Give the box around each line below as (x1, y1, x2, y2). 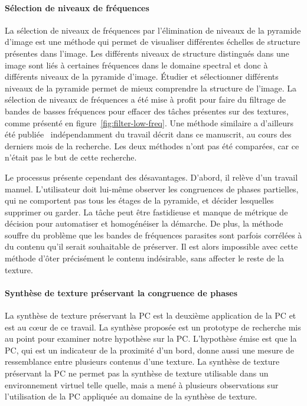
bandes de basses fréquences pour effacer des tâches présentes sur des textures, (5, 104, 289, 117)
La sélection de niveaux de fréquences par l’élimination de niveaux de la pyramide (5, 24, 301, 36)
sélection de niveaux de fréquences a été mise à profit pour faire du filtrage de (5, 93, 286, 106)
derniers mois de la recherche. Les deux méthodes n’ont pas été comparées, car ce (5, 139, 299, 152)
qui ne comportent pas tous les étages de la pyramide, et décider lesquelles (5, 194, 274, 207)
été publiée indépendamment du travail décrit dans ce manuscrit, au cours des (5, 128, 292, 140)
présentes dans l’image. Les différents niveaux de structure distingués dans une (5, 47, 289, 59)
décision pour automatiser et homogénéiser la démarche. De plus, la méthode (5, 217, 283, 230)
